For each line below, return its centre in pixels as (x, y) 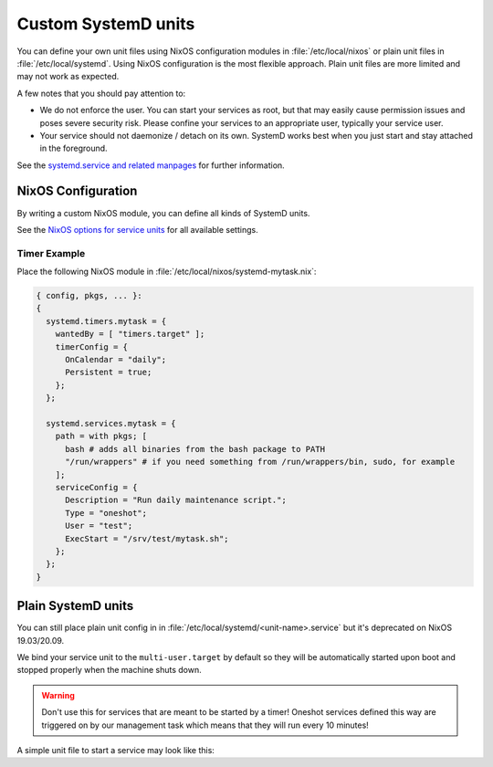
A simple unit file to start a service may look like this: (115, 750)
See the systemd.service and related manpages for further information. (151, 165)
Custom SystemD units (106, 24)
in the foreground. (74, 148)
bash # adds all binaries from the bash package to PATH (195, 449)
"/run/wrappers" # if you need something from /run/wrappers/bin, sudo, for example (260, 462)
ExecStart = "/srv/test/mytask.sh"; (147, 538)
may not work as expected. (68, 77)
